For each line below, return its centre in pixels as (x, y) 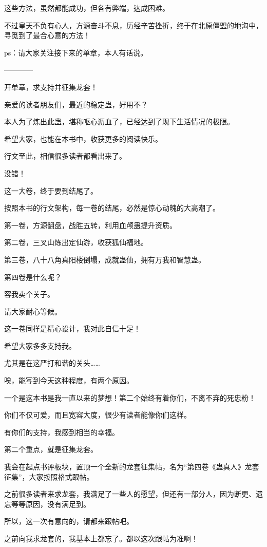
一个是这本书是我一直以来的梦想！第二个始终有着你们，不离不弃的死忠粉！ (130, 397)
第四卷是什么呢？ (33, 277)
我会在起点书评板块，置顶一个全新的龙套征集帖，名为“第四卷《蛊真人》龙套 (132, 467)
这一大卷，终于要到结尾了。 (51, 190)
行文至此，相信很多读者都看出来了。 (65, 156)
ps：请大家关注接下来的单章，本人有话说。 (76, 52)
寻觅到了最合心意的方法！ (47, 35)
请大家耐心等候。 (33, 311)
